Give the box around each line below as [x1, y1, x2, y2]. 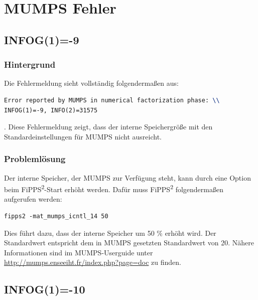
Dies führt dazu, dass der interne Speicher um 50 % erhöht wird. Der [4, 227, 216, 238]
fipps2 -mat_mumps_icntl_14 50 [4, 213, 108, 220]
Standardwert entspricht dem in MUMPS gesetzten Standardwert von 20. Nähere [4, 237, 254, 248]
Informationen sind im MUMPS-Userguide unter [4, 247, 153, 257]
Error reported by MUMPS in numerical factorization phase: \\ [4, 96, 220, 104]
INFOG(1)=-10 [4, 281, 85, 297]
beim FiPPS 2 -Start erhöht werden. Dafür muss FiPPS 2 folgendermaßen [4, 183, 223, 194]
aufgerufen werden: [4, 194, 62, 204]
